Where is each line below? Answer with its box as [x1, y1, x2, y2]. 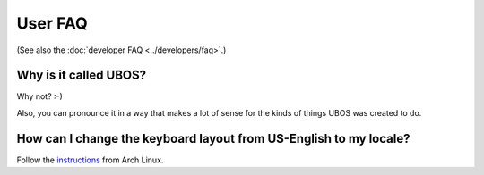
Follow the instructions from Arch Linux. [16, 154, 164, 165]
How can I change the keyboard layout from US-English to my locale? [16, 130, 411, 146]
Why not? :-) [16, 91, 63, 102]
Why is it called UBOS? [16, 68, 147, 83]
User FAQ [16, 13, 89, 33]
